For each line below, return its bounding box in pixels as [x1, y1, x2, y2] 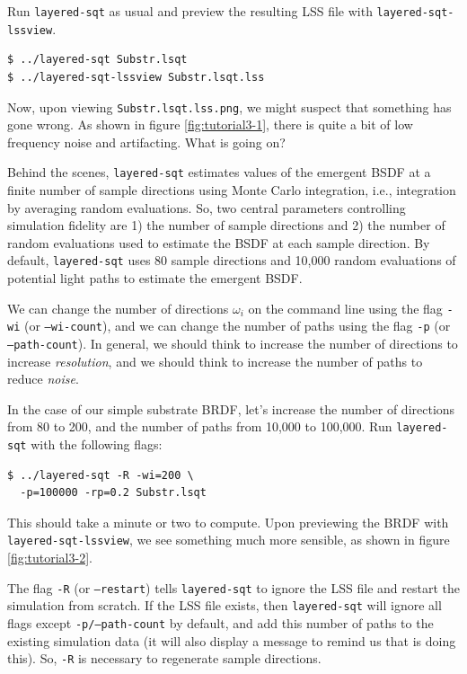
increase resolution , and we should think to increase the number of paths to [7, 351, 423, 370]
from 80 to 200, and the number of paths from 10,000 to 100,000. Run [7, 417, 392, 436]
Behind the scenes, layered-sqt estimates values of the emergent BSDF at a [7, 163, 431, 182]
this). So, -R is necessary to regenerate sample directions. [7, 649, 322, 668]
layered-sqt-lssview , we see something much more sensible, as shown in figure [7, 530, 450, 549]
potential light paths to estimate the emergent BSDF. [7, 269, 303, 288]
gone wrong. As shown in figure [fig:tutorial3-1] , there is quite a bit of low [7, 115, 413, 134]
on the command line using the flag [248, 298, 443, 317]
